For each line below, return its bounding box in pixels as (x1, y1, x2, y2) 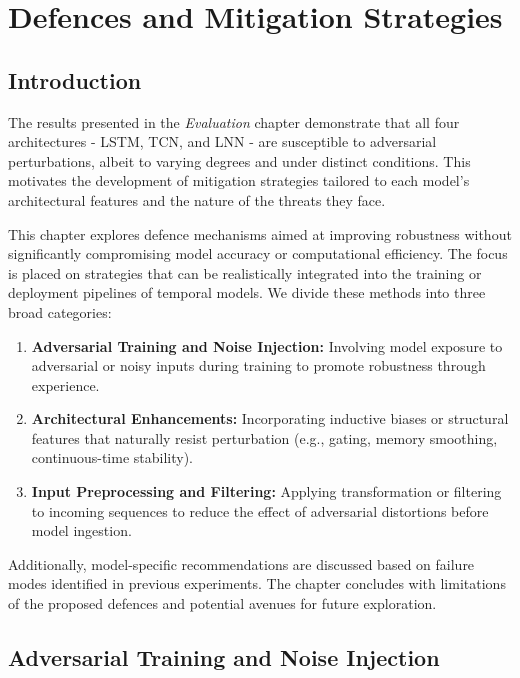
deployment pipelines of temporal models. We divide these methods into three (8, 282, 486, 303)
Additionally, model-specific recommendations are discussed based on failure (8, 553, 475, 574)
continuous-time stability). (31, 447, 193, 468)
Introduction (8, 64, 142, 95)
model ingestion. (31, 520, 132, 541)
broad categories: (8, 301, 112, 322)
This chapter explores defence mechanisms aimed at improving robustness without (8, 223, 512, 244)
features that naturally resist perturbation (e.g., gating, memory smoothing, (31, 427, 498, 448)
